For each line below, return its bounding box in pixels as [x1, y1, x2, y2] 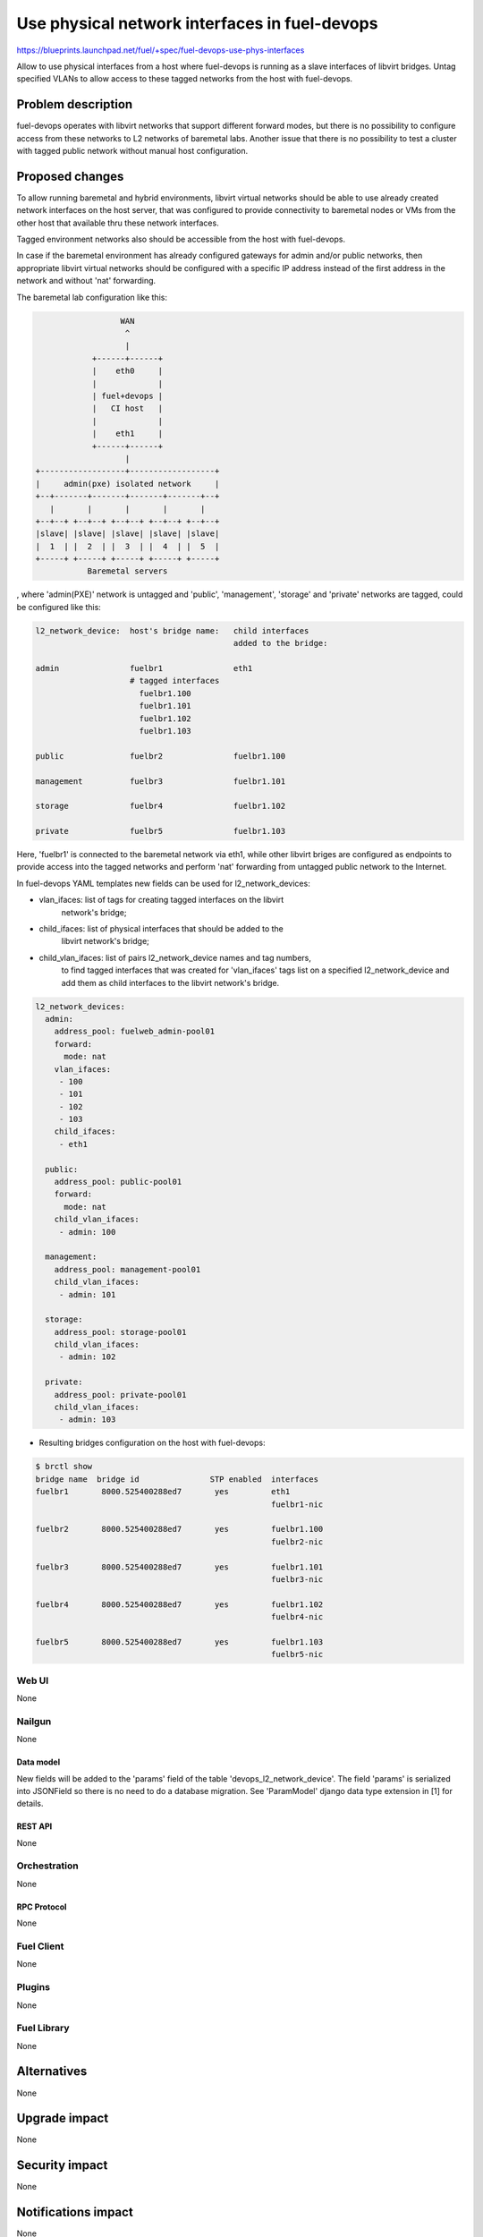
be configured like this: [16, 601, 102, 612]
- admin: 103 [58, 1415, 116, 1425]
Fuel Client [16, 1940, 64, 1952]
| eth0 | [91, 366, 164, 376]
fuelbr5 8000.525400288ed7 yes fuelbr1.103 [35, 1637, 324, 1646]
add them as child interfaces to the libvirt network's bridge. [61, 977, 280, 988]
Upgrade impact [16, 2111, 109, 2126]
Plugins [16, 1981, 51, 1994]
